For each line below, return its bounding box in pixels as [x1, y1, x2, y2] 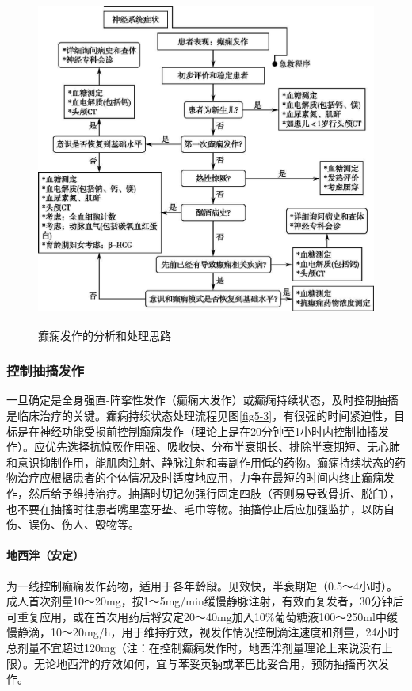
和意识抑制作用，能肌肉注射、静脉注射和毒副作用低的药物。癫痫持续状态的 [6, 453, 395, 470]
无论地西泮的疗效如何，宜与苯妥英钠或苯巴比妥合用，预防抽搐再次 [33, 655, 378, 671]
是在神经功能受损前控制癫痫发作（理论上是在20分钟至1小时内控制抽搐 [17, 422, 378, 439]
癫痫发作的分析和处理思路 [38, 326, 171, 343]
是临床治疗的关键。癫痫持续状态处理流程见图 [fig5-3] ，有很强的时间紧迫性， [6, 407, 395, 423]
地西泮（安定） [6, 547, 84, 563]
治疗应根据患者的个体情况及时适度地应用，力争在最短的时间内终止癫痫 [17, 469, 383, 486]
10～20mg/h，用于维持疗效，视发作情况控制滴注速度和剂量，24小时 [50, 624, 399, 640]
